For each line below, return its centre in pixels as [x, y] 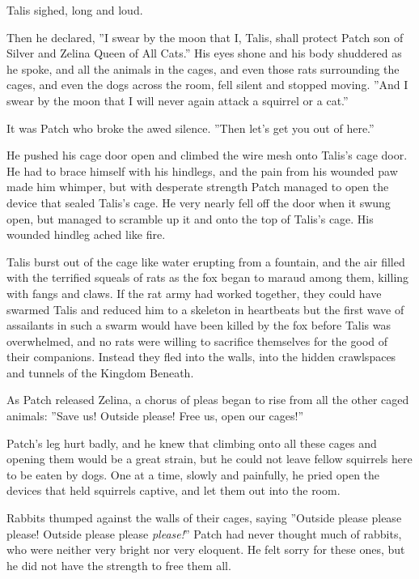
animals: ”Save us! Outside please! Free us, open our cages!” [155, 416]
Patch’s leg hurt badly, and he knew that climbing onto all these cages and [192, 443]
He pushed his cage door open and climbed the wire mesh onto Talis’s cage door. [207, 155]
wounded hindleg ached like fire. [86, 234]
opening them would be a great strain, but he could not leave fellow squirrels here [209, 459]
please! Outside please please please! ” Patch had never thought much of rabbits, [204, 533]
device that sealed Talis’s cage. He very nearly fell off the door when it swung [199, 202]
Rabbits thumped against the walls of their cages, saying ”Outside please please [204, 518]
